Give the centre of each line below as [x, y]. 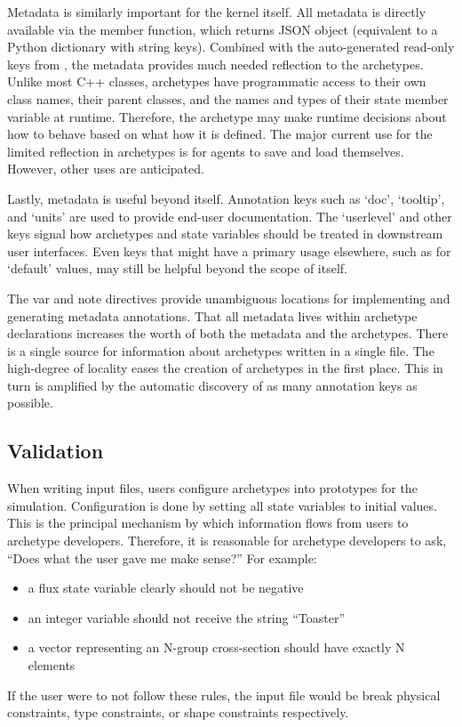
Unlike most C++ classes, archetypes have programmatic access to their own [217, 81]
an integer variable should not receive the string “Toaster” [187, 617]
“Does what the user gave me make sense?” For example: [162, 557]
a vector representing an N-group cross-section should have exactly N [216, 647]
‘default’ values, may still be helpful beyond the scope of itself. [177, 268]
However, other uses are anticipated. [106, 169]
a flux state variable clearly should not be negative [166, 588]
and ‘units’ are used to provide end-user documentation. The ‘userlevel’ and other [230, 216]
